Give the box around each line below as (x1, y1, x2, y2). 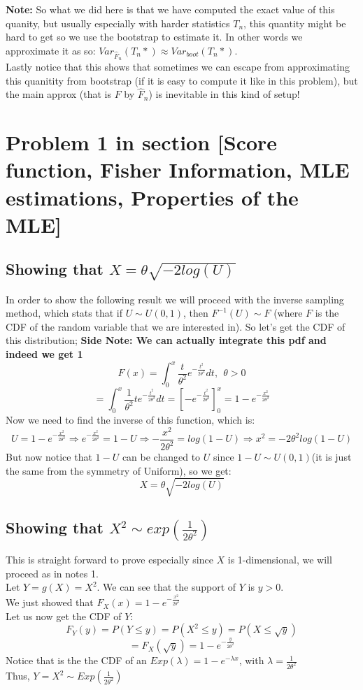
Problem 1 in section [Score (6, 128, 278, 157)
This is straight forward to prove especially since (6, 552, 213, 566)
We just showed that (6, 595, 94, 610)
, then (183, 306, 208, 320)
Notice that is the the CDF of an (6, 653, 147, 668)
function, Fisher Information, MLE (6, 155, 350, 184)
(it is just (311, 450, 352, 464)
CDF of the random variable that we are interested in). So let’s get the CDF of (6, 319, 346, 333)
